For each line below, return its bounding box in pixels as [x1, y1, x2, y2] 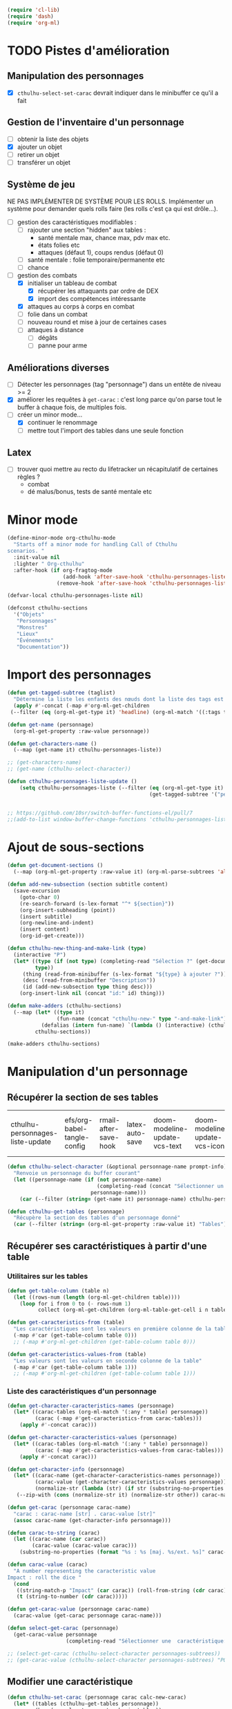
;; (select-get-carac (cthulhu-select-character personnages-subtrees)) [7, 1650, 221, 1657]
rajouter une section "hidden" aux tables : [27, 226, 146, 234]
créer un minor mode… [17, 410, 83, 419]
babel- [64, 1124, 88, 1134]
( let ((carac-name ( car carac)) [13, 1536, 107, 1543]
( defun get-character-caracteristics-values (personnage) [7, 1434, 177, 1441]
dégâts [37, 333, 58, 342]
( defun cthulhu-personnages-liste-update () [7, 778, 137, 785]
